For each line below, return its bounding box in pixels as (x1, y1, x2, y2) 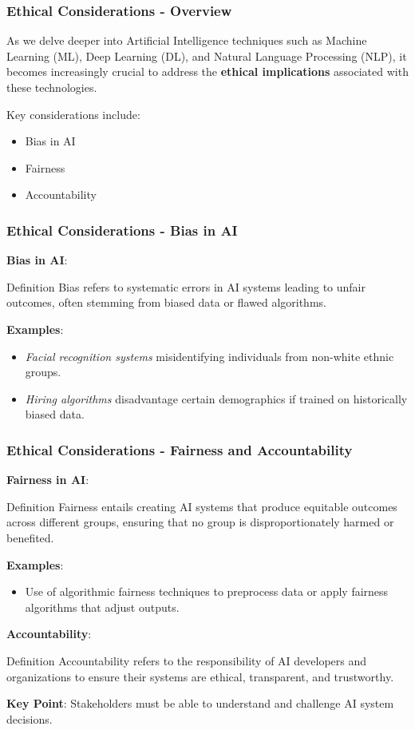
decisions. (6, 710, 53, 727)
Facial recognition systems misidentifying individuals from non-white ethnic (25, 347, 394, 364)
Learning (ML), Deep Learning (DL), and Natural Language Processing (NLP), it (6, 47, 407, 64)
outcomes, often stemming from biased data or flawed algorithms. (6, 294, 326, 311)
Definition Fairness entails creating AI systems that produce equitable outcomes (6, 498, 397, 514)
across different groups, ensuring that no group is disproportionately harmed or (6, 514, 394, 530)
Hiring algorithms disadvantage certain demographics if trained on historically (25, 390, 408, 407)
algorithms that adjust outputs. (25, 598, 180, 615)
